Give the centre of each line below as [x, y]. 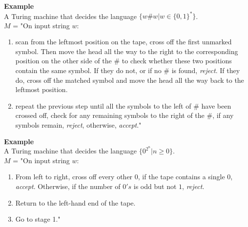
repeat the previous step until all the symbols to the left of [103, 105]
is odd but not [155, 186]
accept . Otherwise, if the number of [68, 186]
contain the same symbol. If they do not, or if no [88, 70]
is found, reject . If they [206, 70]
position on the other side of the [63, 61]
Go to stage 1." [38, 219]
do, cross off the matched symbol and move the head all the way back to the [130, 80]
